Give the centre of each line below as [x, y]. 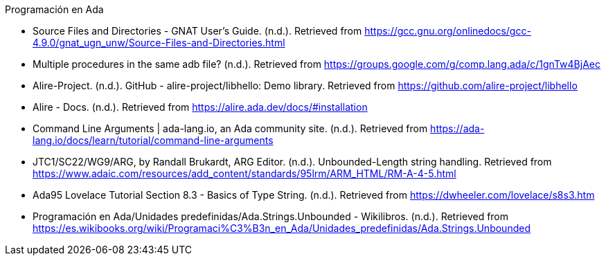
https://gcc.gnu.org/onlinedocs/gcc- [448, 31]
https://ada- [457, 128]
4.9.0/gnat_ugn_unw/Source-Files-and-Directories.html [159, 43]
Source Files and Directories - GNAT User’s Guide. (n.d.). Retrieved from [197, 31]
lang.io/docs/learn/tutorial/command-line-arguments [153, 140]
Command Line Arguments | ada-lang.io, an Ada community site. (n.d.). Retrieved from [230, 128]
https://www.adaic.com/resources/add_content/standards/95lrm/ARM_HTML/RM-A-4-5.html [244, 173]
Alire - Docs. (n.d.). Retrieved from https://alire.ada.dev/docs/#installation [200, 107]
